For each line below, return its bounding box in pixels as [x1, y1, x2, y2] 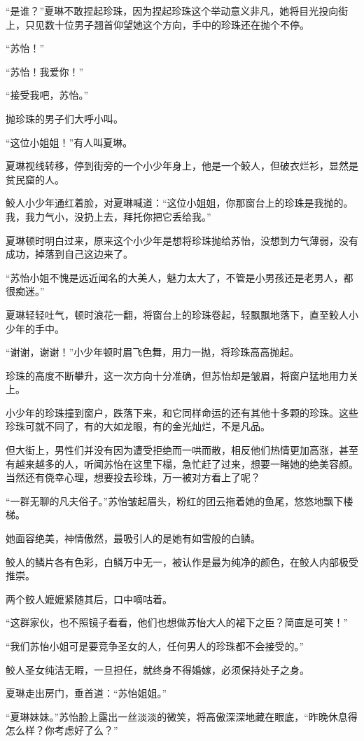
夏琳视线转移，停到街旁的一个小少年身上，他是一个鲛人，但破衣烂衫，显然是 [6, 158, 358, 173]
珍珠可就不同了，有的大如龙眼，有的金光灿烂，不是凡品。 [6, 419, 270, 434]
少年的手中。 [6, 321, 64, 335]
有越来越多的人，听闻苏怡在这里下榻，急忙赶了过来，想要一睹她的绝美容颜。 [6, 456, 358, 471]
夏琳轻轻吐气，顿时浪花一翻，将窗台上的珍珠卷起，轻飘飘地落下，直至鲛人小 [6, 307, 358, 321]
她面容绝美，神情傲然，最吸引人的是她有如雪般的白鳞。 [6, 531, 260, 546]
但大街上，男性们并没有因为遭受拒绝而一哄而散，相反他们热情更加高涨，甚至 [6, 443, 358, 457]
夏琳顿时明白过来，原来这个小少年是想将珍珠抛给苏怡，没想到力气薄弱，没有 [6, 233, 358, 247]
